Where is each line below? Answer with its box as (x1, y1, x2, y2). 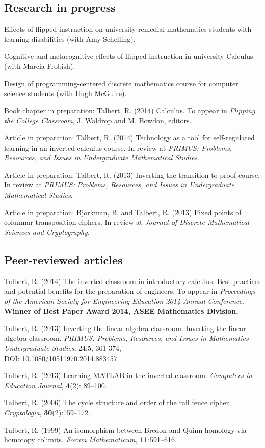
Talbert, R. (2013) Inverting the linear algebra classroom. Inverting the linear (4, 322, 246, 333)
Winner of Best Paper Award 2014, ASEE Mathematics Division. (4, 305, 238, 316)
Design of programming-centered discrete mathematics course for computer (4, 78, 238, 88)
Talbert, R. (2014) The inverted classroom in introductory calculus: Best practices (4, 275, 261, 286)
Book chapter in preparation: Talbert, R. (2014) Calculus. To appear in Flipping (4, 105, 255, 115)
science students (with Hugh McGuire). (4, 88, 127, 99)
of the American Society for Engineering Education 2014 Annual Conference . (4, 295, 244, 306)
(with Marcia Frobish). (4, 60, 75, 71)
